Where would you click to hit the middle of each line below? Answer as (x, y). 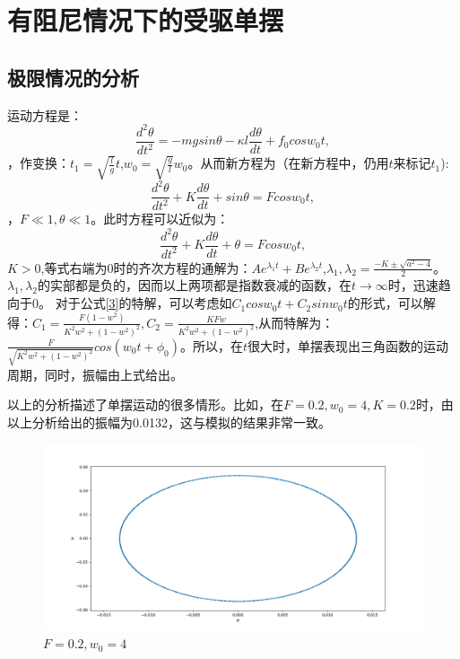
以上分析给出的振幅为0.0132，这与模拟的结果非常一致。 (169, 422)
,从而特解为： (295, 322)
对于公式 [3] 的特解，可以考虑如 (143, 303)
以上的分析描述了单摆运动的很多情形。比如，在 (145, 404)
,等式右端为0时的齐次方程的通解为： (146, 267)
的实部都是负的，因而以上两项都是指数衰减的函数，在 (194, 285)
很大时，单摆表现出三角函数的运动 (347, 345)
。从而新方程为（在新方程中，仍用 (288, 163)
